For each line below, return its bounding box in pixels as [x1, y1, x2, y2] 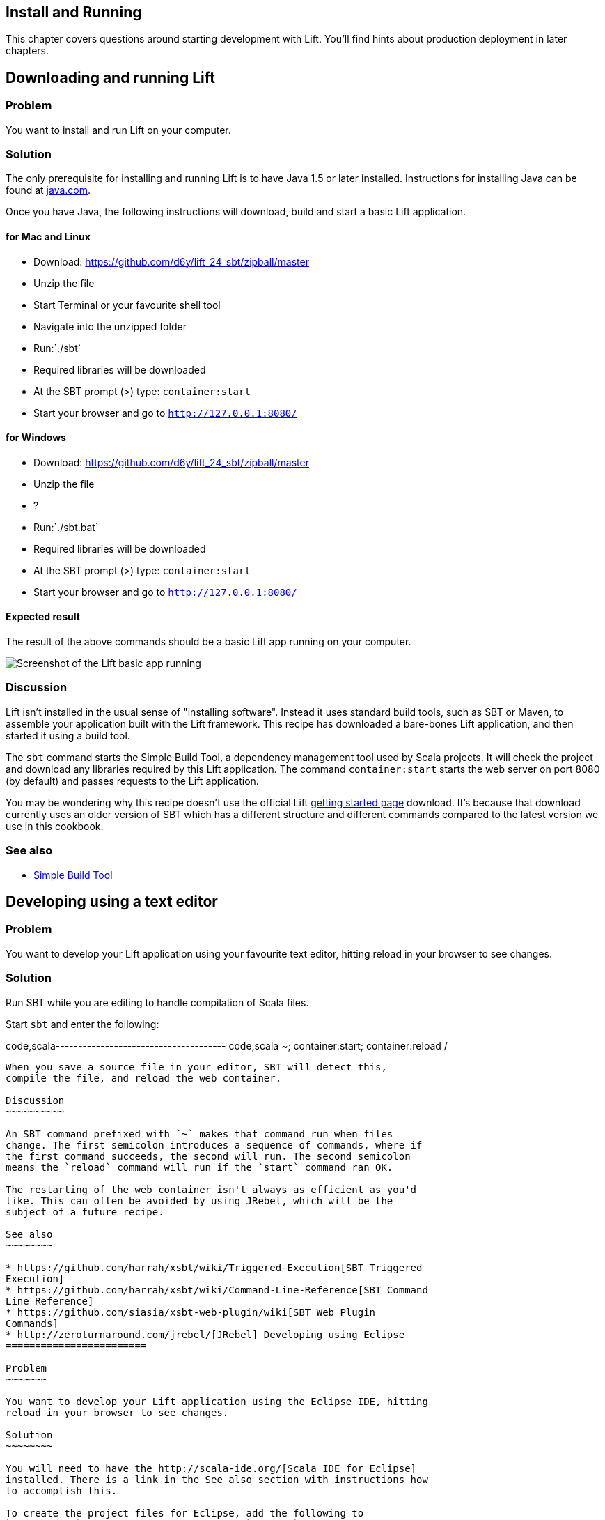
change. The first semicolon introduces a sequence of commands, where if [6, 1139, 423, 1151]
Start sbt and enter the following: [6, 1018, 159, 1030]
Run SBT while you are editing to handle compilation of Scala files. [6, 996, 309, 1008]
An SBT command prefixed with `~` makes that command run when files [6, 1128, 393, 1139]
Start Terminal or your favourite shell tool [33, 298, 221, 311]
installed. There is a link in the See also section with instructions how [6, 1473, 428, 1485]
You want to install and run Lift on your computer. [6, 123, 231, 136]
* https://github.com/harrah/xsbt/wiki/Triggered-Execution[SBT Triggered [6, 1261, 423, 1273]
